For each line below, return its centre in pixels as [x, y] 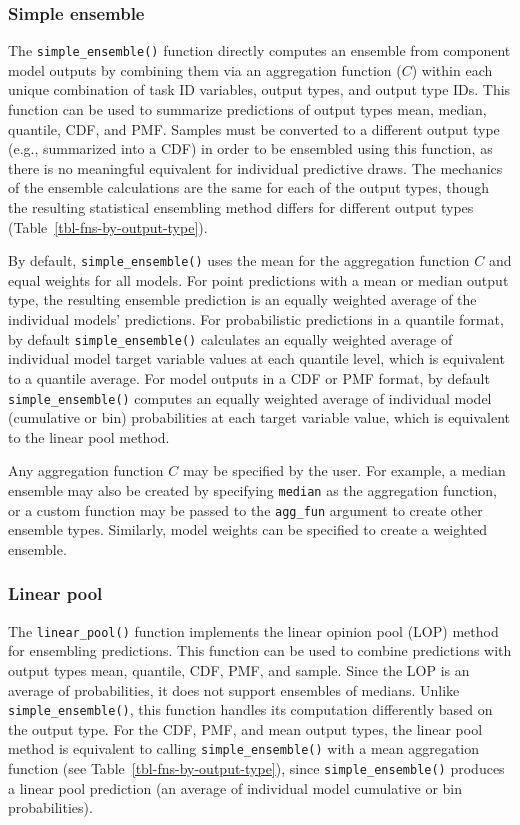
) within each [452, 69]
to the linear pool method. [89, 436]
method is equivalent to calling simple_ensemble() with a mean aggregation [244, 748]
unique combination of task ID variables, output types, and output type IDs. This [259, 89]
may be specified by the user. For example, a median [344, 470]
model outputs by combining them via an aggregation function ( [205, 69]
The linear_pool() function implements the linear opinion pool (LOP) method [253, 630]
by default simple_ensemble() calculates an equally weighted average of [230, 338]
